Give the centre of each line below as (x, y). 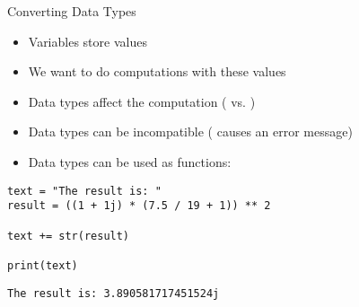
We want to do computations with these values (157, 71)
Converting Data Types (72, 11)
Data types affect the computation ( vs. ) (142, 101)
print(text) (43, 265)
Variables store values (88, 41)
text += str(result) (69, 236)
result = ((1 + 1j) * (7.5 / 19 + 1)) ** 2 (139, 206)
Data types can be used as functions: (130, 161)
